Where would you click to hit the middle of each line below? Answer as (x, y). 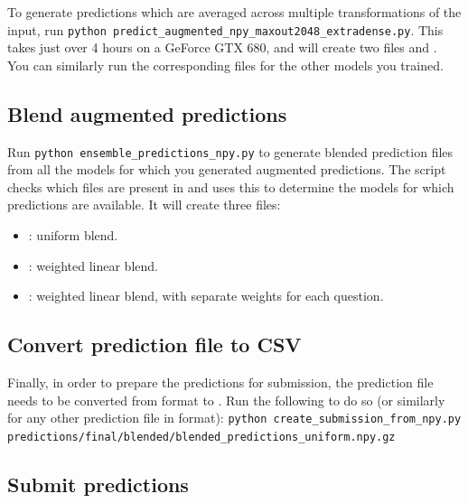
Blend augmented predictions (147, 113)
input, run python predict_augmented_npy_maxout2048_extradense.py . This (225, 29)
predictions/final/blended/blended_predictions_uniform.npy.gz (201, 437)
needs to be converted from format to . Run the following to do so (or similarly (226, 400)
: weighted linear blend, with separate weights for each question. (206, 296)
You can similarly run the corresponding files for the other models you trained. (225, 65)
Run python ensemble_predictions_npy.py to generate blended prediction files (230, 151)
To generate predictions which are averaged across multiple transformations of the (234, 12)
